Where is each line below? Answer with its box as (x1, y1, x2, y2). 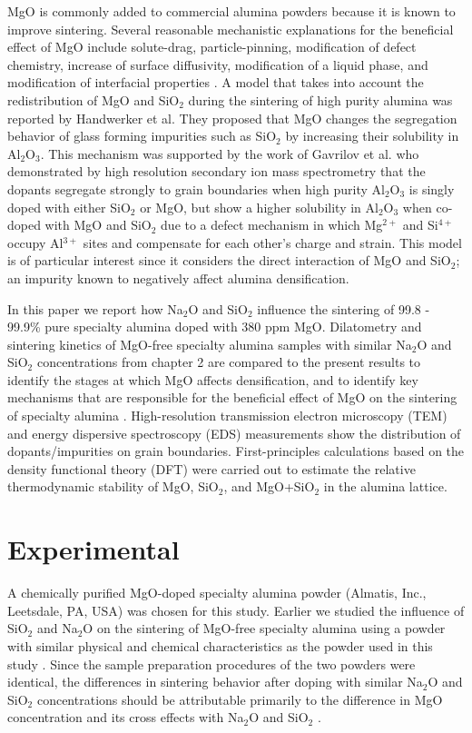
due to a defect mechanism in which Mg (161, 215, 383, 234)
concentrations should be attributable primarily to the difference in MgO (36, 689, 443, 708)
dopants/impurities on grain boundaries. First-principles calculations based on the (7, 441, 465, 461)
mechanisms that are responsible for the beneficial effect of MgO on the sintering (7, 388, 457, 407)
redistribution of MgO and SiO (7, 90, 180, 109)
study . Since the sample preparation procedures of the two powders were (7, 654, 416, 673)
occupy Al (7, 233, 64, 252)
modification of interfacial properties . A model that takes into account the (7, 73, 424, 92)
